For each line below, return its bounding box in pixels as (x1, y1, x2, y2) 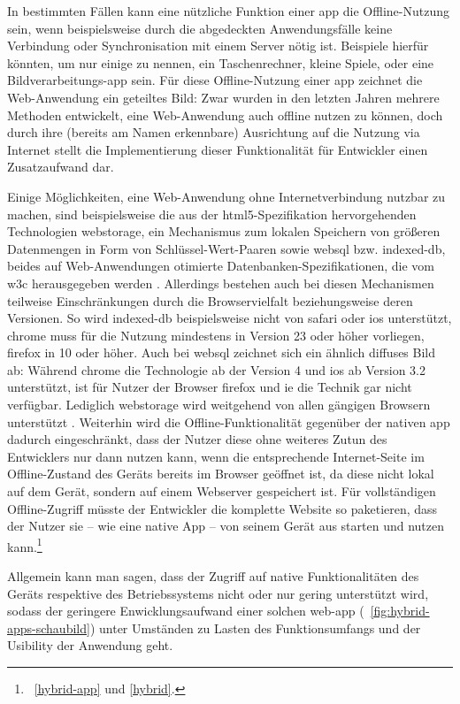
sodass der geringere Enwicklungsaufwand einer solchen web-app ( (7, 601, 364, 620)
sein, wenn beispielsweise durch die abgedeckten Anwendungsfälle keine (7, 19, 393, 37)
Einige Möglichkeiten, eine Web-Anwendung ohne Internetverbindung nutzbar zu (7, 187, 446, 205)
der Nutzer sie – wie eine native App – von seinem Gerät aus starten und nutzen (7, 517, 445, 535)
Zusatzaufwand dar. (7, 157, 114, 176)
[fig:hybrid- (370, 601, 430, 620)
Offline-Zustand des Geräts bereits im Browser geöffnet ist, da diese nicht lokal (7, 464, 434, 483)
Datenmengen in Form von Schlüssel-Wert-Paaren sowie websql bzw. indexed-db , (7, 239, 446, 257)
